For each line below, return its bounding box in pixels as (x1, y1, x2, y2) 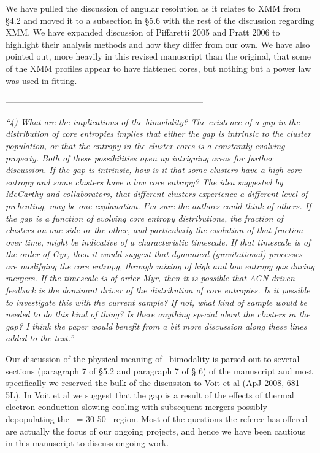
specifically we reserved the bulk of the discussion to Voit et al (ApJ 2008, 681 (6, 376, 300, 389)
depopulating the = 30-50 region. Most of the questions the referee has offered (6, 412, 308, 425)
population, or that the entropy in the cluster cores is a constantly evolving (6, 139, 285, 152)
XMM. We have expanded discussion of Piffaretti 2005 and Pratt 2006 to (6, 26, 280, 39)
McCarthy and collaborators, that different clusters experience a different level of (6, 187, 308, 200)
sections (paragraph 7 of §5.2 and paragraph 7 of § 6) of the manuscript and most (6, 364, 313, 377)
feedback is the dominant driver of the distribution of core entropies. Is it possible (6, 284, 310, 296)
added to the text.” (6, 331, 74, 344)
